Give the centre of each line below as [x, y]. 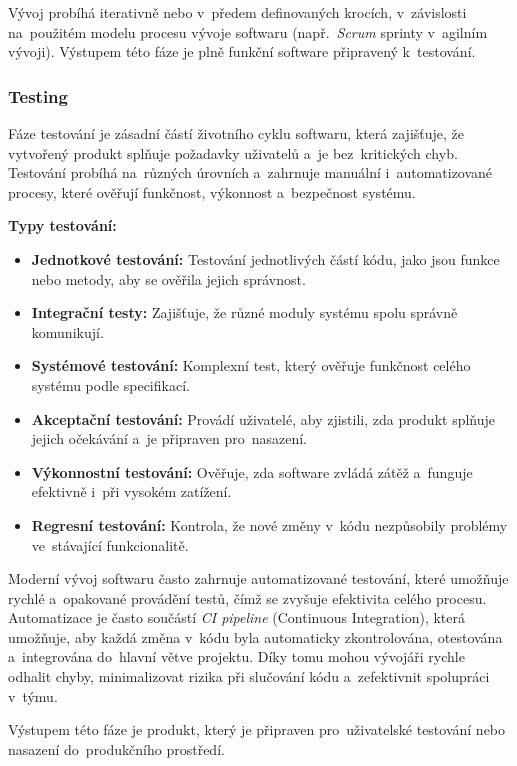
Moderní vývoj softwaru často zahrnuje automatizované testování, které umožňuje [258, 578]
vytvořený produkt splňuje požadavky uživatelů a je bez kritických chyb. [233, 152]
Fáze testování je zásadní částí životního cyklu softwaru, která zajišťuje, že [236, 133]
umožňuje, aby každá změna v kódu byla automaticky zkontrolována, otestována [255, 636]
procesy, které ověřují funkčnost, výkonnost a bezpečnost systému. [212, 191]
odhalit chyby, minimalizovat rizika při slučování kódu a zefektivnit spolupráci [249, 676]
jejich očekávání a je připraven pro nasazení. [169, 438]
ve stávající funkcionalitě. [110, 544]
